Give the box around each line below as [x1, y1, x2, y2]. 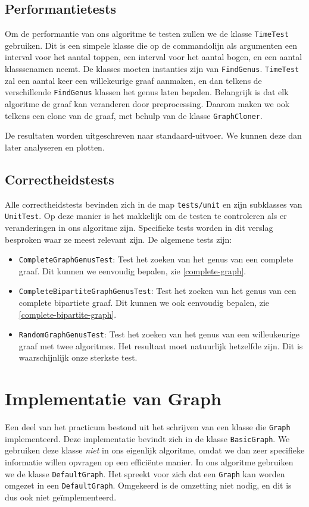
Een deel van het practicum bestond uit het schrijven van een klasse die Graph [5, 421, 291, 433]
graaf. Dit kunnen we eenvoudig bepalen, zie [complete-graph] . [18, 264, 246, 277]
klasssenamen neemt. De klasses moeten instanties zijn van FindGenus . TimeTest [5, 62, 299, 75]
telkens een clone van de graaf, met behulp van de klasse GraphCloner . [5, 109, 263, 121]
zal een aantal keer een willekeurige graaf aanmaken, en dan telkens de [5, 74, 262, 86]
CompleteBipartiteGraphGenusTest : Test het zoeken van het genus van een [18, 284, 296, 297]
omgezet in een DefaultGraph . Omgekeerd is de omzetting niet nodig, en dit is [5, 479, 292, 492]
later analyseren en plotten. [5, 140, 105, 153]
